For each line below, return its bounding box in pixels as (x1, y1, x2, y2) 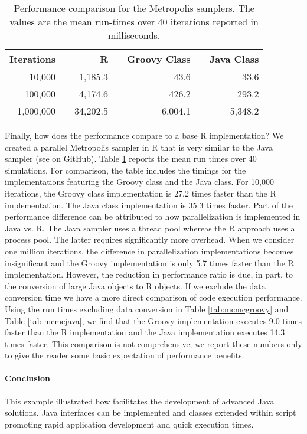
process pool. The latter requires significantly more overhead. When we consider (5, 233, 295, 246)
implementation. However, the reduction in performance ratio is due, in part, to (5, 268, 293, 280)
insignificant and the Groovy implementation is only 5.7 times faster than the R (5, 256, 294, 269)
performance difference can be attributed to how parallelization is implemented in (5, 210, 301, 223)
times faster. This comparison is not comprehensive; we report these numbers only (5, 337, 302, 350)
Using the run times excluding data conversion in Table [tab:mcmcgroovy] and (5, 302, 289, 315)
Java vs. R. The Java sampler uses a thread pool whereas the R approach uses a (5, 221, 295, 234)
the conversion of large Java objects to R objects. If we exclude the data (5, 279, 266, 292)
